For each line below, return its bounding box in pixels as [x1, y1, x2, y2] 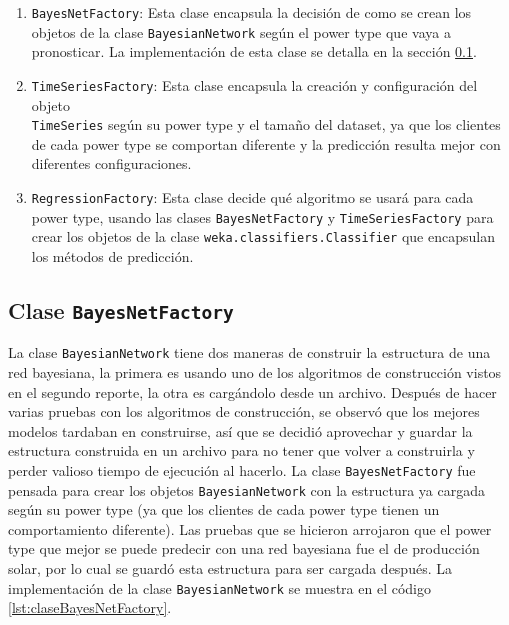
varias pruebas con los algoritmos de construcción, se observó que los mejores [8, 401, 480, 422]
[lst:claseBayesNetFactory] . [8, 597, 172, 618]
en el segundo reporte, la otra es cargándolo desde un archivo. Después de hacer [8, 381, 497, 402]
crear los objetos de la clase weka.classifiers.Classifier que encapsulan [31, 226, 495, 247]
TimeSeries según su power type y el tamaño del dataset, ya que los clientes [31, 114, 501, 135]
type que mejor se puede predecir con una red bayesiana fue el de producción [8, 538, 480, 559]
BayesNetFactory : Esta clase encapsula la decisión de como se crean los [31, 2, 472, 22]
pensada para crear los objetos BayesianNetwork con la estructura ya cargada [8, 479, 485, 500]
